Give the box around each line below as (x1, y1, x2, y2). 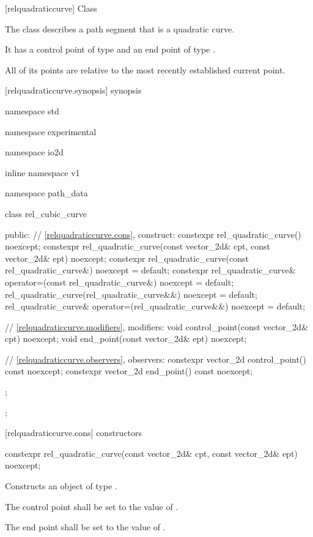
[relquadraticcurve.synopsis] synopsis (5, 84, 142, 97)
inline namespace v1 (5, 166, 80, 179)
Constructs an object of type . (5, 480, 117, 492)
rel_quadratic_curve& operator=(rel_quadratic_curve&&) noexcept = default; (5, 300, 306, 313)
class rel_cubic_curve (5, 207, 87, 220)
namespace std (5, 104, 59, 117)
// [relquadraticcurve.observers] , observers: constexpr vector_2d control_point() (5, 352, 306, 365)
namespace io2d (5, 146, 64, 158)
